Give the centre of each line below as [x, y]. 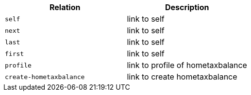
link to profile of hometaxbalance [187, 65]
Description [187, 7]
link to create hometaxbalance [182, 77]
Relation [65, 7]
